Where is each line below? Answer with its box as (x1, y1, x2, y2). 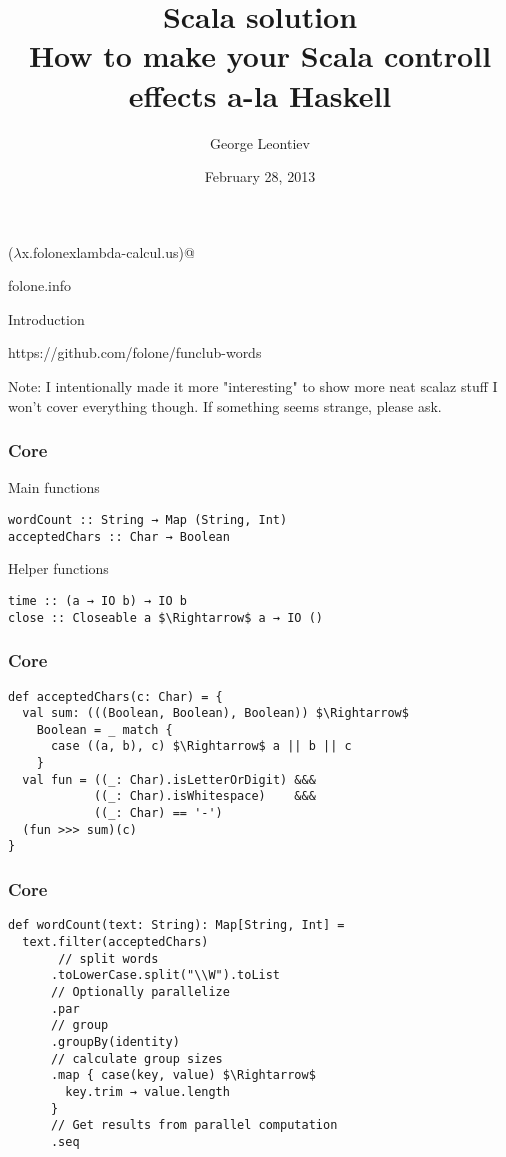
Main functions (8, 477, 100, 498)
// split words (58, 951, 159, 966)
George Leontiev (210, 132, 310, 153)
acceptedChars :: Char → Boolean (8, 529, 230, 544)
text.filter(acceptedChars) (22, 934, 209, 949)
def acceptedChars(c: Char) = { (8, 689, 223, 704)
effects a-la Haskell (128, 74, 392, 115)
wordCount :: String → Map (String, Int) (8, 513, 288, 528)
